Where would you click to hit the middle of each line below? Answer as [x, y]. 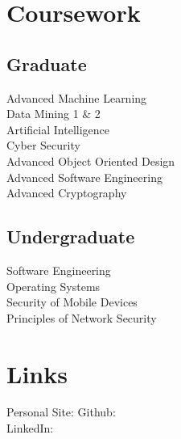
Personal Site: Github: [61, 412]
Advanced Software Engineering [84, 177]
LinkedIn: [30, 428]
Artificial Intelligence [58, 129]
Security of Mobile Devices [72, 302]
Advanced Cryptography [67, 193]
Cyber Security [43, 145]
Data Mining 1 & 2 [53, 114]
